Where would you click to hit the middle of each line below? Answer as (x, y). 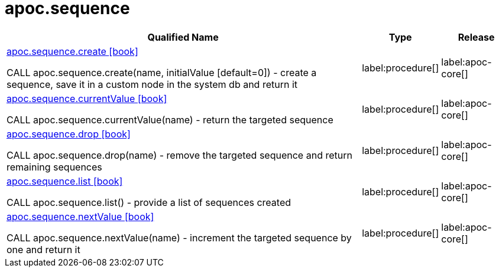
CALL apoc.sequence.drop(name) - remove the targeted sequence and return (179, 155)
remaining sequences (54, 167)
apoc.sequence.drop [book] (69, 134)
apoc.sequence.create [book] (72, 51)
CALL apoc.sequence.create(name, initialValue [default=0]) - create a (162, 72)
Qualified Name (183, 37)
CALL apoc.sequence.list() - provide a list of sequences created (149, 202)
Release (476, 37)
